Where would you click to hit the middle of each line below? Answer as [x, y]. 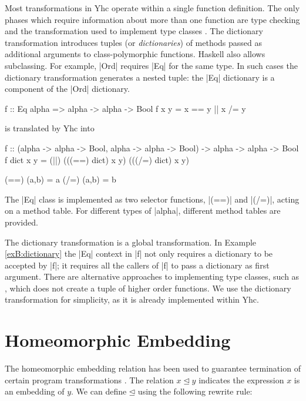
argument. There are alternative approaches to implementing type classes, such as [152, 276]
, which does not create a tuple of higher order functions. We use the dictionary [148, 288]
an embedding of [35, 391]
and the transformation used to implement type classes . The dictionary [134, 31]
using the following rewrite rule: [195, 391]
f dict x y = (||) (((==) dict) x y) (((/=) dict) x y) [97, 159]
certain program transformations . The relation [89, 380]
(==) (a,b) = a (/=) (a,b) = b [60, 179]
